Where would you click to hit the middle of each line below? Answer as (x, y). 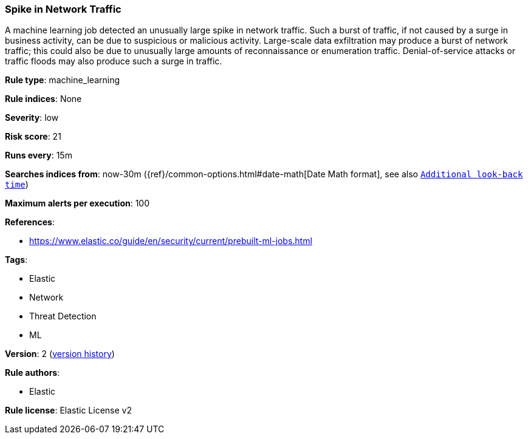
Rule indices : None (43, 99)
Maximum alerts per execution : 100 (77, 203)
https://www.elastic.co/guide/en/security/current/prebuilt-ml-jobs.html (171, 241)
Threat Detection (63, 316)
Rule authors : (33, 373)
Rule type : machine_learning (63, 80)
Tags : (16, 260)
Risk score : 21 (33, 137)
